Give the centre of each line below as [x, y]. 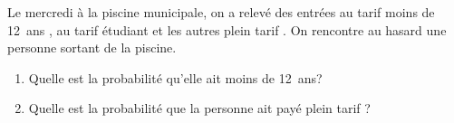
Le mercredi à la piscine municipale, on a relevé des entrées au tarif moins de [221, 12]
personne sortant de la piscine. [92, 47]
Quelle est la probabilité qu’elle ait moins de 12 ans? [175, 77]
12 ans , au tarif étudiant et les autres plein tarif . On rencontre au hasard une [227, 29]
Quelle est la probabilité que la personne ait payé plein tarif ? [199, 108]
